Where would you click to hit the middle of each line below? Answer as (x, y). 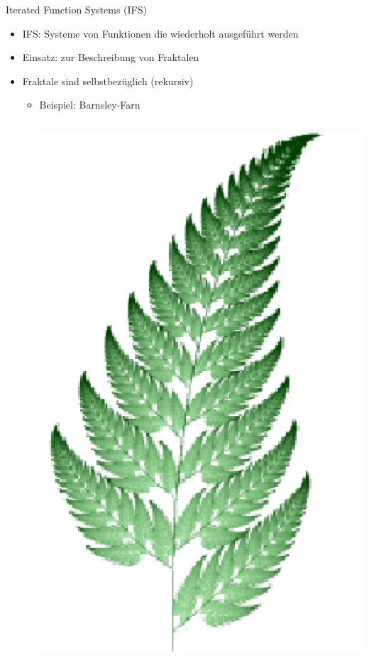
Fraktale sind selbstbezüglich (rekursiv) (108, 81)
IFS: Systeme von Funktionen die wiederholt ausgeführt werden (160, 33)
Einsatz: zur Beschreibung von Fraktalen (111, 57)
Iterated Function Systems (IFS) (76, 9)
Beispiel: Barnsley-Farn (90, 105)
